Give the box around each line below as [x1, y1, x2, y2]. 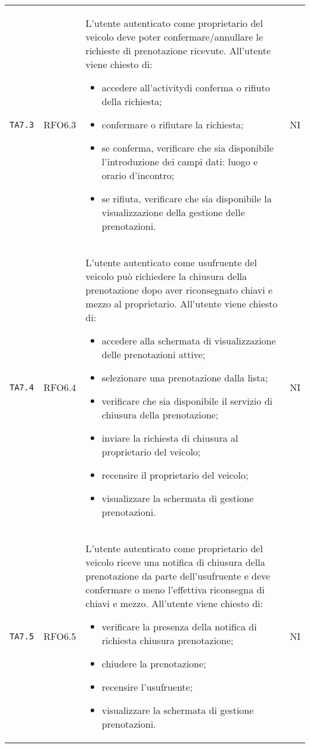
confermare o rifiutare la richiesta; [101, 118, 244, 131]
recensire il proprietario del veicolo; [101, 468, 249, 482]
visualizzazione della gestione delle [101, 205, 245, 219]
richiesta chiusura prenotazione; [101, 633, 234, 647]
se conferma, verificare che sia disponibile [101, 141, 274, 155]
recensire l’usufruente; [101, 680, 193, 694]
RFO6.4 [43, 380, 76, 394]
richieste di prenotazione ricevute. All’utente [85, 44, 271, 57]
